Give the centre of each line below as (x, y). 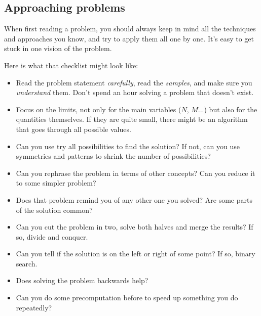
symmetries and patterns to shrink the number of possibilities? (113, 156)
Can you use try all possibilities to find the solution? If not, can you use (128, 146)
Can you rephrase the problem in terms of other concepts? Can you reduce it (136, 173)
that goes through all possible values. (73, 129)
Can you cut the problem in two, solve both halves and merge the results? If (135, 227)
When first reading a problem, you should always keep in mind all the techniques (130, 29)
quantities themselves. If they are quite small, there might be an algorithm (132, 119)
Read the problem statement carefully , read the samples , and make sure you (134, 82)
